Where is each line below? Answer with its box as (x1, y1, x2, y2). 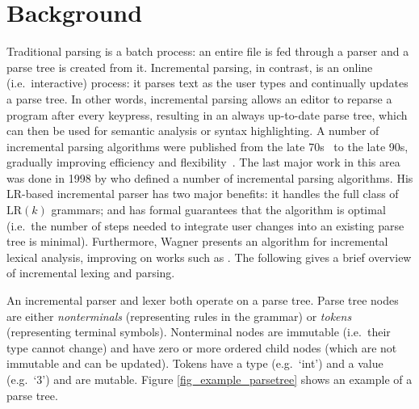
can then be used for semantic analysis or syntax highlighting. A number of (6, 122, 379, 139)
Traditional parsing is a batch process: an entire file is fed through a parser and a (6, 43, 409, 60)
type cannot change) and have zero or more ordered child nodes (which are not (6, 339, 397, 356)
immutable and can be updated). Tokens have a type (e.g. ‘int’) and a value (6, 355, 383, 372)
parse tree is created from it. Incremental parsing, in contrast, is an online (6, 58, 373, 75)
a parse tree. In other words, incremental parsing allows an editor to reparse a (6, 90, 392, 107)
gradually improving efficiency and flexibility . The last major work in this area (6, 154, 400, 171)
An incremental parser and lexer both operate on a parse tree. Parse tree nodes (6, 292, 399, 309)
